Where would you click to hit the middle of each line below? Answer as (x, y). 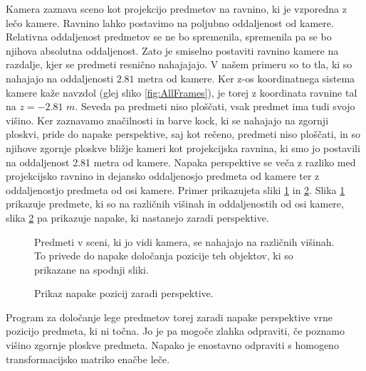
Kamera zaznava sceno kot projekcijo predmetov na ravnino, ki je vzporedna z (176, 9)
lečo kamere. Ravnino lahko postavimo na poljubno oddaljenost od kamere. (170, 22)
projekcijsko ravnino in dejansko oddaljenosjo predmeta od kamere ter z (163, 176)
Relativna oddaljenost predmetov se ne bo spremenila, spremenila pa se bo (169, 37)
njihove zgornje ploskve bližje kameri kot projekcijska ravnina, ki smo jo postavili (183, 147)
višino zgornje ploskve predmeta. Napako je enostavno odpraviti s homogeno (172, 345)
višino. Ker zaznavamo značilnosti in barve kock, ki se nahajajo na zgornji (167, 120)
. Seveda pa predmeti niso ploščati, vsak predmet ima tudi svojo (215, 106)
